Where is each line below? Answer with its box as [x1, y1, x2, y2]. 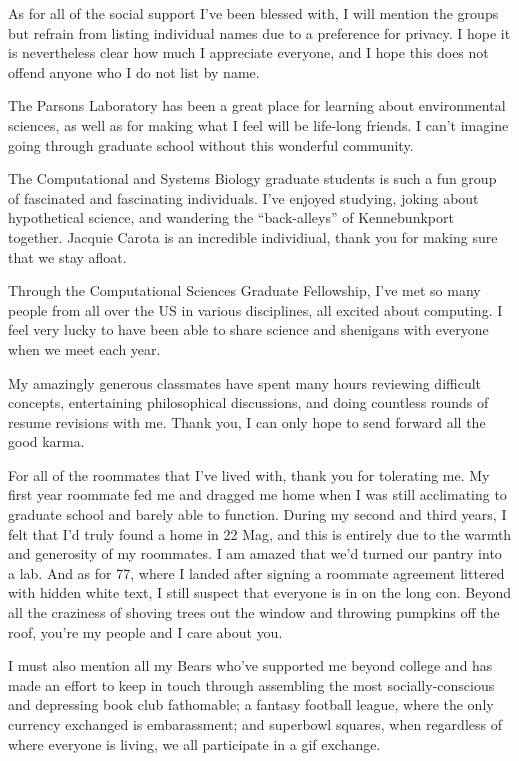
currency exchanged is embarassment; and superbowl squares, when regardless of [8, 714, 502, 734]
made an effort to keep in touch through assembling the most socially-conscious [8, 674, 495, 695]
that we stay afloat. [8, 246, 127, 267]
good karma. [8, 431, 85, 452]
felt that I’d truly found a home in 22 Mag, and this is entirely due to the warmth [8, 523, 512, 544]
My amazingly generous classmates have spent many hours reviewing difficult [8, 372, 482, 393]
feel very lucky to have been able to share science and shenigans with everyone [8, 319, 489, 340]
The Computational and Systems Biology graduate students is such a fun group [8, 168, 497, 189]
